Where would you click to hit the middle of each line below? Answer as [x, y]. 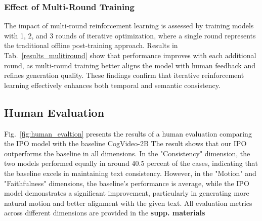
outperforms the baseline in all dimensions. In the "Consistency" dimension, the [127, 153]
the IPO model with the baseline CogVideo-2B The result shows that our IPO [125, 143]
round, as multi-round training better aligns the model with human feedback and [130, 65]
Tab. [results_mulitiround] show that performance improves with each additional [130, 55]
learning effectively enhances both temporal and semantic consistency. [112, 85]
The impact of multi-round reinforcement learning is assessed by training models [129, 26]
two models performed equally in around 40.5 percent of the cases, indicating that [131, 163]
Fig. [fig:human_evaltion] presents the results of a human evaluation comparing [128, 133]
